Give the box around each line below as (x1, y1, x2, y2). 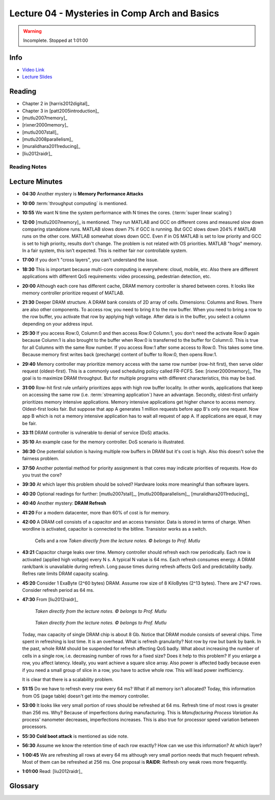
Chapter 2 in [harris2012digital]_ (22, 101, 90, 107)
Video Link (22, 66, 45, 72)
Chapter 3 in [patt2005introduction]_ (22, 108, 99, 114)
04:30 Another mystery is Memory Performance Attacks (22, 191, 144, 197)
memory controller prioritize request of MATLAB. (22, 290, 124, 296)
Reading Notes (9, 163, 47, 170)
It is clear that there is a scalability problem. (22, 677, 114, 682)
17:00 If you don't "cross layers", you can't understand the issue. (22, 257, 159, 263)
